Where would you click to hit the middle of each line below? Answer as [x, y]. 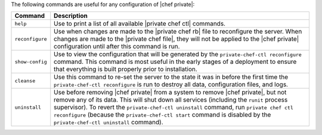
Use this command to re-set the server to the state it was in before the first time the [171, 77]
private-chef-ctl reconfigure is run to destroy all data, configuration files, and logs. [171, 85]
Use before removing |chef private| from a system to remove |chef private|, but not [170, 93]
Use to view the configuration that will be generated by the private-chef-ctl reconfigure [178, 54]
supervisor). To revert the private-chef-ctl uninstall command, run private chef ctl [174, 108]
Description [71, 16]
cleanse [25, 81]
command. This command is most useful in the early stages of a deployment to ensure [175, 62]
